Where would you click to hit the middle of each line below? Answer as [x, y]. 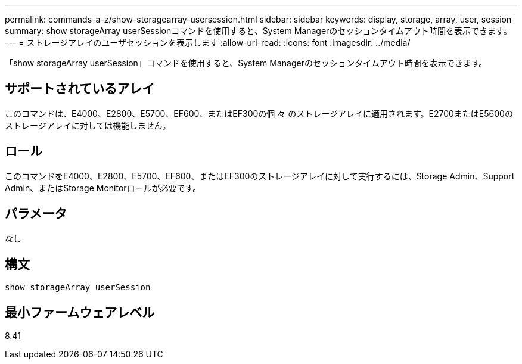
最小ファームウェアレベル [80, 312]
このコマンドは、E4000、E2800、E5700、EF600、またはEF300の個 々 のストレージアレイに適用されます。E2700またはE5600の [259, 113]
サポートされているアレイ [80, 89]
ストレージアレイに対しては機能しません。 [88, 125]
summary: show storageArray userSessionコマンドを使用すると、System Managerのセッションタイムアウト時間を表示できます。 [258, 31]
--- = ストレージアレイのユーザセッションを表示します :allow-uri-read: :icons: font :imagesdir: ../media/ [208, 43]
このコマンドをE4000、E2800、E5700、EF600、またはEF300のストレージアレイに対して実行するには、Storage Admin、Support [260, 176]
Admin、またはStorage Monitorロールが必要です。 [103, 188]
